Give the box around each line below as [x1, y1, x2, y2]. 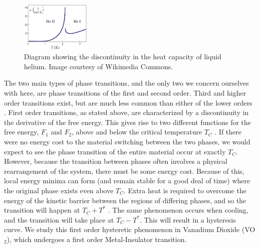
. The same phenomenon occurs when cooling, [108, 205, 249, 215]
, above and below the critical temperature [71, 126, 202, 137]
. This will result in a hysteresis [139, 214, 236, 225]
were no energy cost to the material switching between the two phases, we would [4, 136, 251, 146]
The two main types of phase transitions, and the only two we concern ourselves [4, 78, 249, 88]
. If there [215, 126, 242, 137]
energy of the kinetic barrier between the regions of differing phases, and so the [4, 195, 247, 205]
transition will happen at [4, 205, 80, 215]
